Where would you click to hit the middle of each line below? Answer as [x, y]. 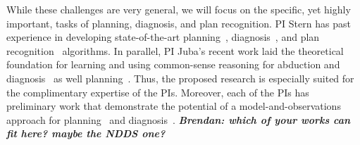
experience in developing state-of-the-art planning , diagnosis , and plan [163, 37]
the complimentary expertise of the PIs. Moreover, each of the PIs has [158, 92]
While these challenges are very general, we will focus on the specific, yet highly [179, 9]
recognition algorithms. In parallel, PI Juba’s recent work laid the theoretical [175, 50]
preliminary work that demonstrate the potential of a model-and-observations [174, 106]
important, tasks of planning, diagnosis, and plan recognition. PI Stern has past [179, 23]
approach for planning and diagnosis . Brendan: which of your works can [179, 119]
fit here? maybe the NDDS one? [86, 133]
